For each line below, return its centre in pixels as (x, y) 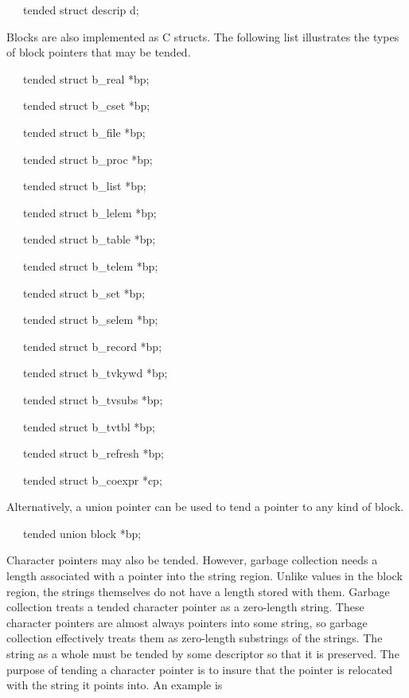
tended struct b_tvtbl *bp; (89, 426)
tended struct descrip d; (81, 10)
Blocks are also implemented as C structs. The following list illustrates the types (203, 36)
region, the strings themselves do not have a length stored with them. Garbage (198, 591)
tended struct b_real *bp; (86, 78)
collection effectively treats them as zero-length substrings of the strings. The (195, 638)
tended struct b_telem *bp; (90, 265)
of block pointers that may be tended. (99, 52)
